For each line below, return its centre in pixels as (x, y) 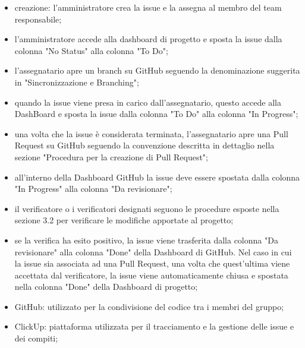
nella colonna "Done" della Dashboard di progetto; (106, 287)
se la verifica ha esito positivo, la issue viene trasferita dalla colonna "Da (146, 240)
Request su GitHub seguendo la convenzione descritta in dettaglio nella (144, 145)
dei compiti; (36, 338)
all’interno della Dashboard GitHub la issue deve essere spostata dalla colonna (157, 177)
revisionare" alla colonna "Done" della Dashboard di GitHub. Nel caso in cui (153, 251)
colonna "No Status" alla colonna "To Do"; (91, 50)
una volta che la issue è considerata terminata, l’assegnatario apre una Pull (151, 133)
